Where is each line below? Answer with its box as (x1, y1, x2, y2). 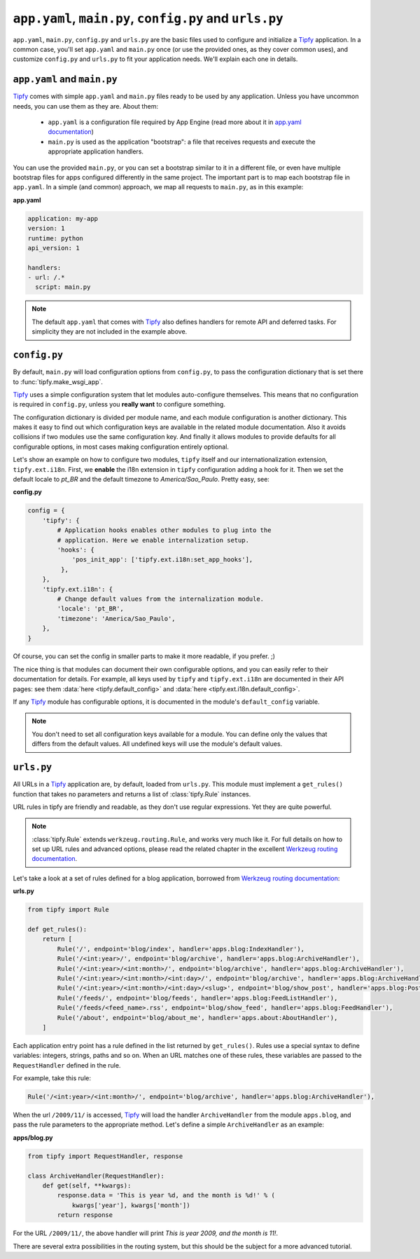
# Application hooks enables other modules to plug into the (57, 526, 272, 534)
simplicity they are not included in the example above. (31, 327, 188, 336)
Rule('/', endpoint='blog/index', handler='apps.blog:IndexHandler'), (57, 945, 304, 953)
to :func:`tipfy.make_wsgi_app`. (13, 377, 103, 386)
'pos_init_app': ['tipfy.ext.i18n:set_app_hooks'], (71, 556, 253, 564)
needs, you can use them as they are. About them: (13, 102, 159, 110)
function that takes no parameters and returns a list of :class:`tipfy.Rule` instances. (13, 789, 251, 798)
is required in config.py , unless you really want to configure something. (13, 400, 225, 409)
